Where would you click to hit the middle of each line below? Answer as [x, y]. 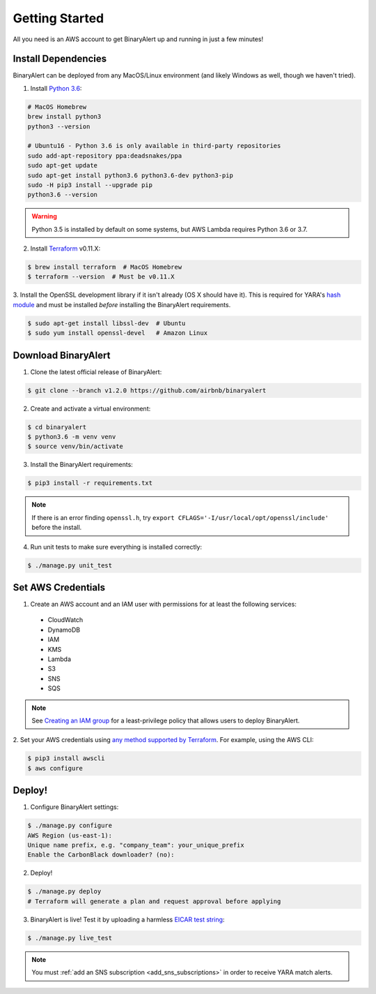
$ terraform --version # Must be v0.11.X [101, 277]
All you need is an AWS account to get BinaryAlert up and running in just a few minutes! [138, 39]
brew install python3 [64, 117]
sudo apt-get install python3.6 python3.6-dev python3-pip [130, 175]
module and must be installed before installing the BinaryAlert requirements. [122, 304]
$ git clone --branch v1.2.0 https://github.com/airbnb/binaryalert [147, 390]
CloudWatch [65, 620]
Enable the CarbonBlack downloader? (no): [101, 855]
